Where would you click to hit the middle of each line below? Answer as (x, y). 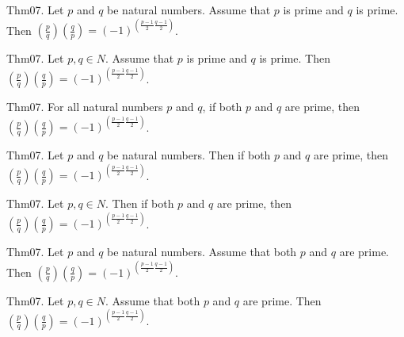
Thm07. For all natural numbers (85, 107)
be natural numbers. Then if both (189, 155)
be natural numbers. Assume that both (202, 252)
